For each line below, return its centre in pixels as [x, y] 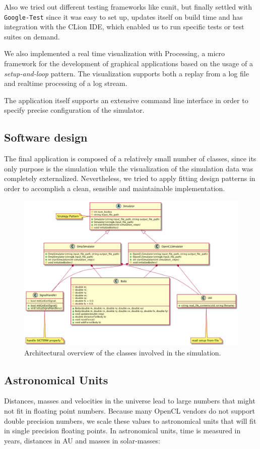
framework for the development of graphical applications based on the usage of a [128, 63]
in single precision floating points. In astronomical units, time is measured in [122, 431]
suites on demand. [32, 36]
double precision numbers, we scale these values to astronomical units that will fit [130, 420]
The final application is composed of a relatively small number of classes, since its [130, 159]
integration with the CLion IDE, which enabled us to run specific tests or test [124, 27]
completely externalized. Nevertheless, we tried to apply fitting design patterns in [130, 178]
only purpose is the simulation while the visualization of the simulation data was [129, 168]
